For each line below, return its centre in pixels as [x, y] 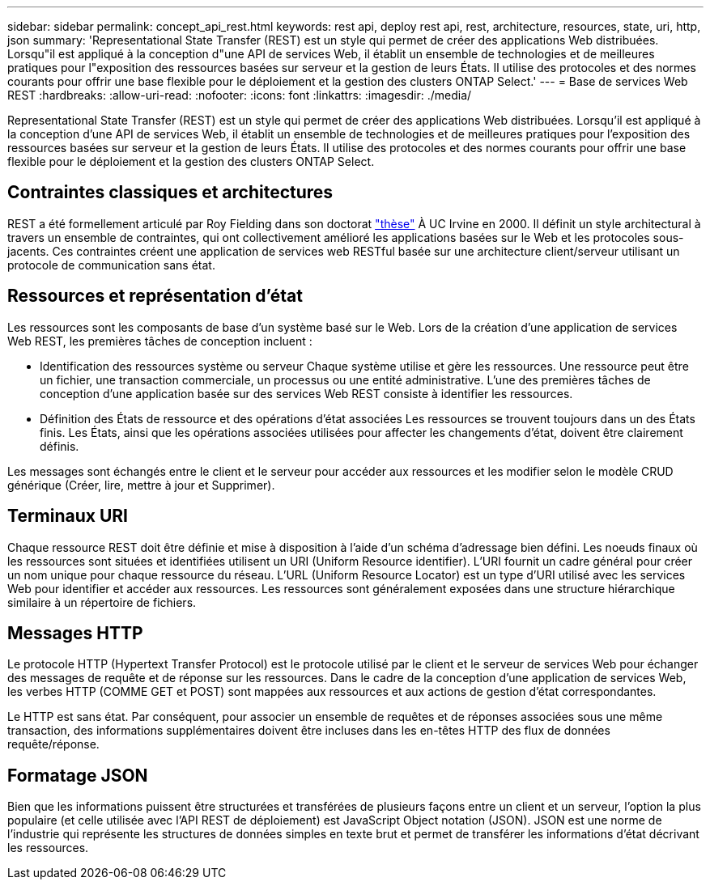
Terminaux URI [68, 516]
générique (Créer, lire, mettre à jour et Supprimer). [141, 485]
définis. [60, 446]
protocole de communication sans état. [111, 265]
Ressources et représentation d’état [155, 296]
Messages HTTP [75, 633]
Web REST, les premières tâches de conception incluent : [160, 341]
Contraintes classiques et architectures [170, 193]
